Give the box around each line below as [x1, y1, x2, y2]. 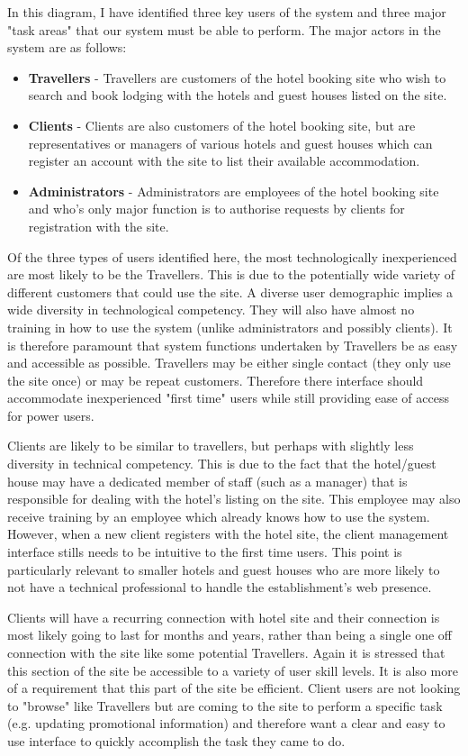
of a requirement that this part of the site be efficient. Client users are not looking [7, 679, 461, 697]
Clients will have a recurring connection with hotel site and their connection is [7, 607, 440, 626]
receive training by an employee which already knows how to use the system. [7, 506, 430, 525]
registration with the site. [28, 216, 169, 235]
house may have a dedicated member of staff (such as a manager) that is [7, 471, 408, 490]
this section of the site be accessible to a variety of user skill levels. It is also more [7, 660, 458, 679]
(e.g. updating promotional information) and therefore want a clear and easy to [7, 714, 445, 733]
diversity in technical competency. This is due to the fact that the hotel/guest [7, 454, 436, 473]
